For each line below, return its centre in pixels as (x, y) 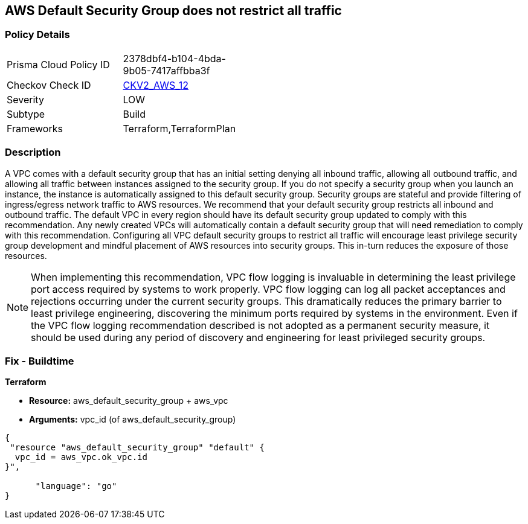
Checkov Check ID (49, 85)
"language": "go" (76, 486)
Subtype (26, 114)
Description (33, 152)
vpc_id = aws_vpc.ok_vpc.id (81, 457)
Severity (25, 99)
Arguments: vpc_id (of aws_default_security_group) (133, 420)
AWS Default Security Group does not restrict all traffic (173, 11)
